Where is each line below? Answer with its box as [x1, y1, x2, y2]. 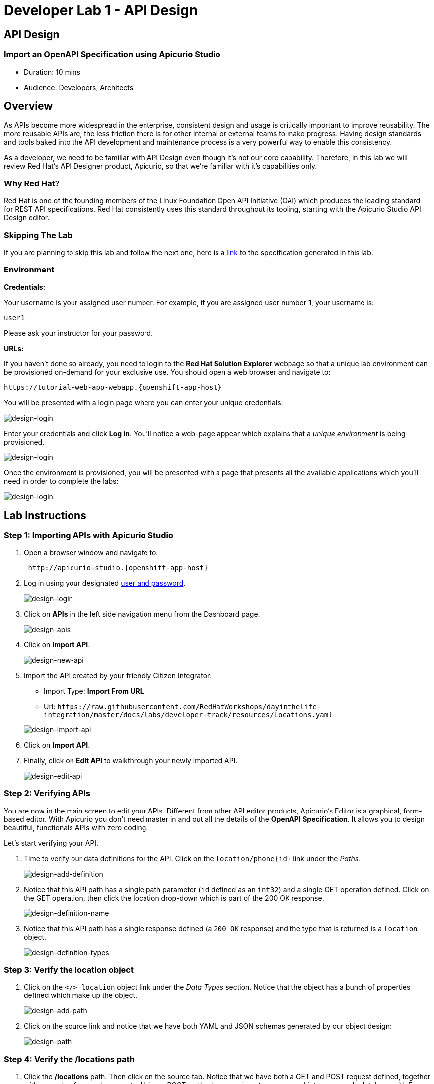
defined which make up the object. [24, 991, 138, 1000]
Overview [4, 99, 53, 112]
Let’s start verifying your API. [4, 838, 99, 847]
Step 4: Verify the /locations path [4, 1054, 135, 1064]
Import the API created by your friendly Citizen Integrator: [24, 671, 212, 680]
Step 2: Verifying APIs [4, 788, 91, 799]
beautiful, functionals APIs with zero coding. [4, 823, 148, 832]
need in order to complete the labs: [4, 476, 119, 485]
